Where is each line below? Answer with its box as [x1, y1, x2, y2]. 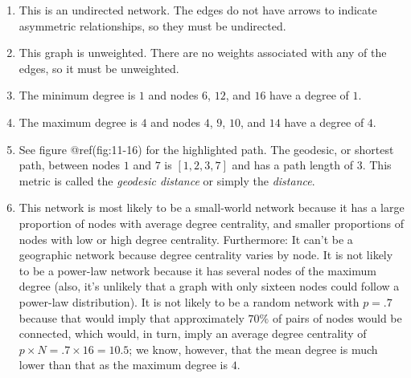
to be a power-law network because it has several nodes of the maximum [18, 262, 376, 278]
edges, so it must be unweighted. [18, 59, 179, 76]
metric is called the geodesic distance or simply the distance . [18, 172, 315, 189]
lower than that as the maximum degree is [18, 356, 228, 373]
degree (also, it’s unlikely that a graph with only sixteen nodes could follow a [18, 278, 400, 295]
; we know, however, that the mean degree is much [129, 340, 378, 357]
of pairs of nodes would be [272, 309, 402, 326]
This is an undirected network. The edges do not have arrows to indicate [18, 2, 377, 18]
